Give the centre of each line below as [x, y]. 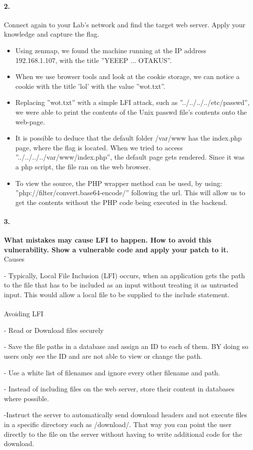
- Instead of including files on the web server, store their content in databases [119, 389]
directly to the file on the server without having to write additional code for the [123, 434]
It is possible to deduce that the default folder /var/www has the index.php [128, 138]
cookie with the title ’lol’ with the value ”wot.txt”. [90, 86]
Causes [14, 259]
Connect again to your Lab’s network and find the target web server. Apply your [125, 24]
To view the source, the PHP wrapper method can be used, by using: [119, 183]
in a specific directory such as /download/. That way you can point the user [118, 424]
